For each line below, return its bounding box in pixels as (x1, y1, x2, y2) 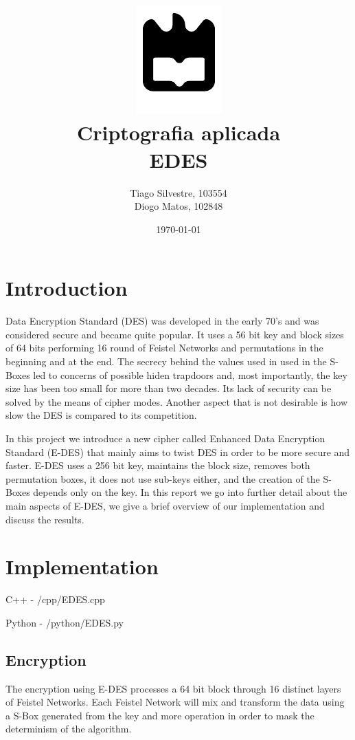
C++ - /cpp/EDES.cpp (5, 592, 105, 607)
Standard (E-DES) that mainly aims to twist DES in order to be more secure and (5, 444, 350, 459)
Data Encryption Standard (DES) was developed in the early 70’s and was (5, 314, 319, 328)
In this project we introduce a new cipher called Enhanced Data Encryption (5, 431, 325, 445)
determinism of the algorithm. (5, 721, 132, 736)
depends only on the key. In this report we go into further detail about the (33, 485, 347, 499)
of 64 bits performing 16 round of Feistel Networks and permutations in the (5, 340, 323, 355)
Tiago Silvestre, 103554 (130, 185, 227, 199)
